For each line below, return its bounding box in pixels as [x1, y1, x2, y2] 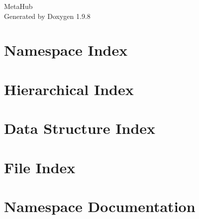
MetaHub [4, 1, 33, 11]
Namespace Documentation [4, 196, 196, 216]
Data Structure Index [4, 118, 156, 138]
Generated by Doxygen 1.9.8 [4, 10, 91, 21]
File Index [4, 157, 76, 177]
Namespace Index [4, 40, 128, 60]
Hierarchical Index [4, 79, 134, 99]
